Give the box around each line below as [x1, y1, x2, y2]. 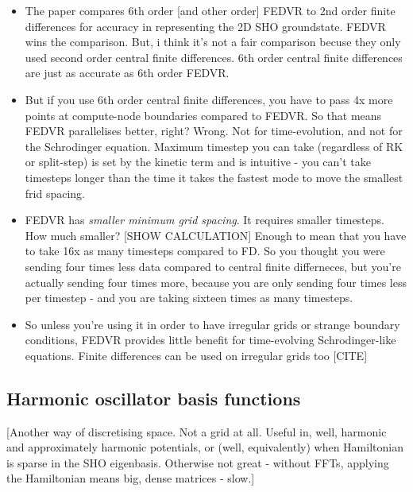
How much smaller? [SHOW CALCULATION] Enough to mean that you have [25, 227, 407, 243]
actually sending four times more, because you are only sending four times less [25, 273, 407, 290]
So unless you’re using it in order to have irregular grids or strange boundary [25, 316, 400, 332]
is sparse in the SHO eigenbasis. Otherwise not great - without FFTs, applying [6, 454, 389, 471]
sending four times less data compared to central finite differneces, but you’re [25, 258, 401, 274]
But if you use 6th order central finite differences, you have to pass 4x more [25, 91, 393, 107]
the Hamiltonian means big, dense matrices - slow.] [6, 470, 255, 486]
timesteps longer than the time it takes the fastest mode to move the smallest [25, 169, 403, 185]
